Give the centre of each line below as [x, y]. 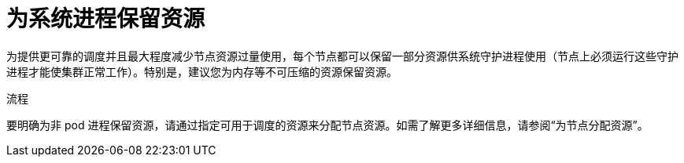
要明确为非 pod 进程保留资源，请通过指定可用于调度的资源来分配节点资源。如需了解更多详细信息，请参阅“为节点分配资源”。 [327, 125]
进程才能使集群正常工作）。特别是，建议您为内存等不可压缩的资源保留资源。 [202, 71]
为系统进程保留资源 [106, 19]
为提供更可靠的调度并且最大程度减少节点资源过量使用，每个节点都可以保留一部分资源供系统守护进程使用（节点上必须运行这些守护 [342, 56]
